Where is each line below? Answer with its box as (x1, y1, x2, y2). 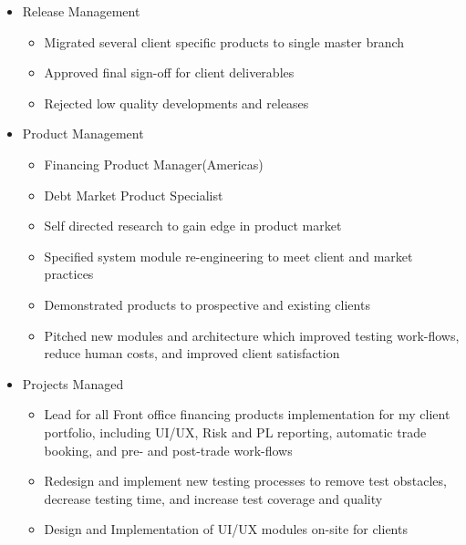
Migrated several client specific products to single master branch (44, 32, 405, 51)
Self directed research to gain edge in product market (44, 216, 342, 235)
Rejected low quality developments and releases (44, 93, 309, 112)
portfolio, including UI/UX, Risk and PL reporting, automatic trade (44, 422, 427, 441)
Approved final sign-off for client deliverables (44, 63, 295, 82)
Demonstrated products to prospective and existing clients (44, 294, 370, 314)
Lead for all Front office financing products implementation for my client (44, 405, 450, 424)
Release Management (22, 2, 140, 20)
